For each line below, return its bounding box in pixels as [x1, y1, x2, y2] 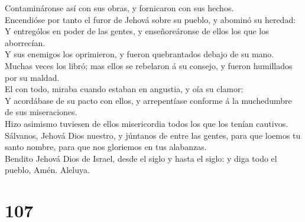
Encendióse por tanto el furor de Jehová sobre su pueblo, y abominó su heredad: [5, 13, 296, 25]
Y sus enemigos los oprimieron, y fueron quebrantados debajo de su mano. [5, 48, 274, 60]
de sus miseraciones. [5, 106, 77, 118]
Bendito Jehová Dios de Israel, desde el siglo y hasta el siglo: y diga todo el [5, 152, 277, 164]
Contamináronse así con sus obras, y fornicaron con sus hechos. [5, 2, 234, 14]
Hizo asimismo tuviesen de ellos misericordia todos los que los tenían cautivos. [5, 117, 288, 129]
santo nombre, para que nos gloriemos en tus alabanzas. [5, 141, 207, 153]
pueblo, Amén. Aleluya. [5, 164, 90, 176]
